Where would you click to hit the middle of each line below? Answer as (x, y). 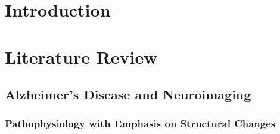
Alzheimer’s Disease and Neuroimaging (128, 94)
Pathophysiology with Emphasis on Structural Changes (140, 124)
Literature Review (81, 56)
